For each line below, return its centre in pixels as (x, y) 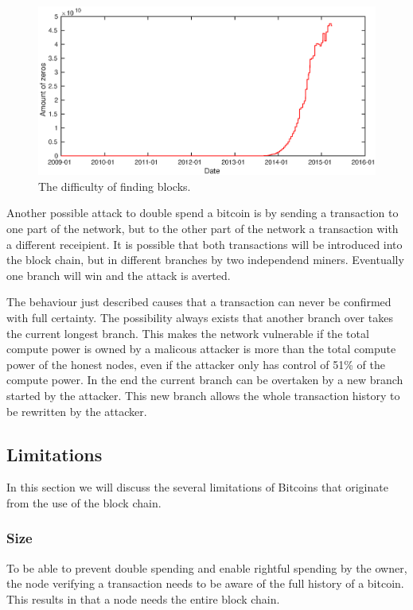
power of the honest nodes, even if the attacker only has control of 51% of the (196, 364)
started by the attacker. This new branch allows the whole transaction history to (203, 395)
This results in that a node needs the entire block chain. (143, 598)
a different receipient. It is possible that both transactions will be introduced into (205, 244)
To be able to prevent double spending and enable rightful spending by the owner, (207, 567)
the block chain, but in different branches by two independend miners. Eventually (205, 260)
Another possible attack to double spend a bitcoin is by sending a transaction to (203, 213)
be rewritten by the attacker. (77, 411)
